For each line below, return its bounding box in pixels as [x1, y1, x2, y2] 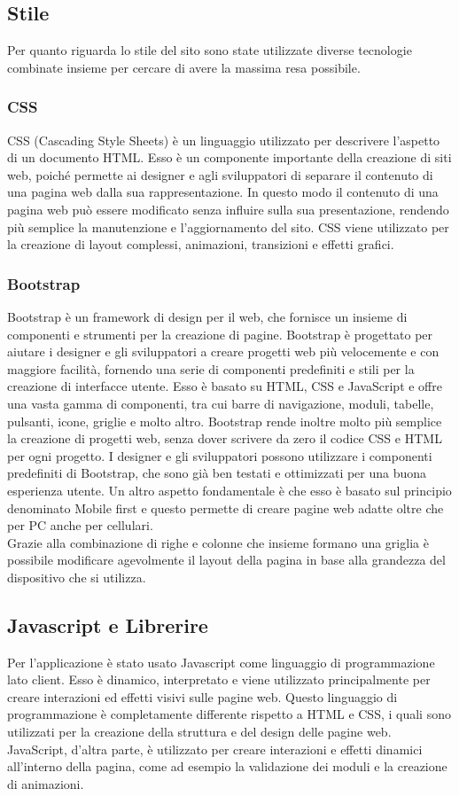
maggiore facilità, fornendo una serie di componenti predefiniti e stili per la [7, 359, 415, 378]
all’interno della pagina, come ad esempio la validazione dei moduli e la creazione [7, 757, 447, 776]
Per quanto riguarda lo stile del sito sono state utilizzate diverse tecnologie [7, 41, 412, 59]
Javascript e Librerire [7, 611, 208, 638]
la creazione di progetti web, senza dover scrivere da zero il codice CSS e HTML [7, 429, 442, 448]
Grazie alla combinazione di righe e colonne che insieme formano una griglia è [7, 533, 429, 551]
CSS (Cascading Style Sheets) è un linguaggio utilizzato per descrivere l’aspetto [7, 130, 440, 149]
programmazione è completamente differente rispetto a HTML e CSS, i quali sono [7, 705, 451, 723]
